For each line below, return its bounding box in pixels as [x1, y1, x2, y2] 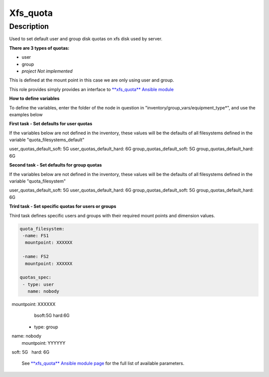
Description [9, 22, 49, 31]
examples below [9, 111, 43, 117]
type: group [34, 324, 58, 330]
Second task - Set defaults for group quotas [9, 162, 102, 168]
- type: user [22, 282, 54, 287]
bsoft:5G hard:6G [34, 312, 70, 318]
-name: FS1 [22, 233, 49, 238]
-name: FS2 [22, 254, 49, 260]
